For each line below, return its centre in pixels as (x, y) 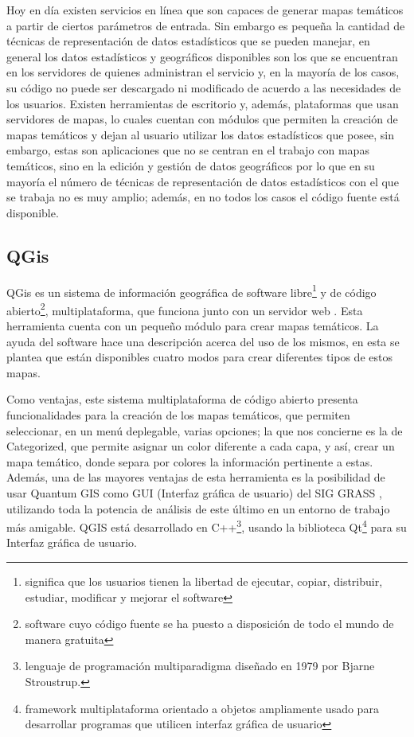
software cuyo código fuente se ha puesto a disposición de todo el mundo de (209, 624)
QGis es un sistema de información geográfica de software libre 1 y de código (191, 291)
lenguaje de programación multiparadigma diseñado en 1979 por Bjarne (200, 666)
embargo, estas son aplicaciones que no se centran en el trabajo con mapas (188, 150)
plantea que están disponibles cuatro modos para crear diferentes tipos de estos (199, 357)
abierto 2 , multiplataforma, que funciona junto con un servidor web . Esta (185, 309)
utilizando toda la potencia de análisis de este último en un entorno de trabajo (198, 508)
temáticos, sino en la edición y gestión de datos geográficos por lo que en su (191, 165)
